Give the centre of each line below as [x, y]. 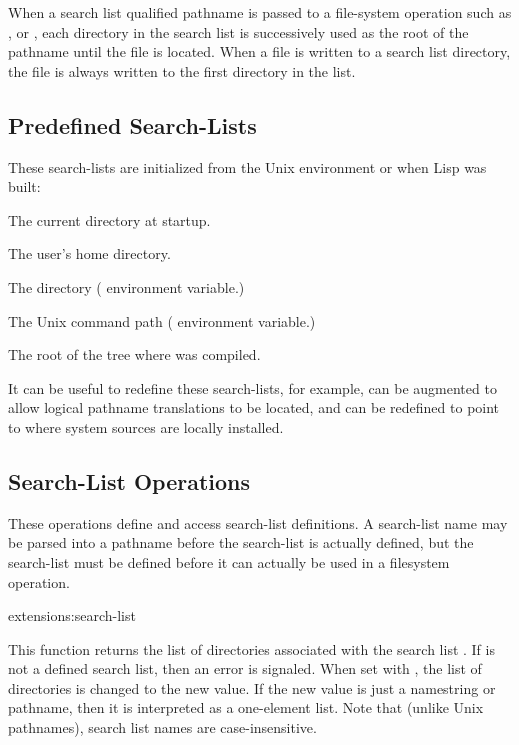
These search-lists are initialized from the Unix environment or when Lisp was [247, 166]
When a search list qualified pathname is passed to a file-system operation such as [260, 12]
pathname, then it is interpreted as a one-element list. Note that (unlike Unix [246, 707]
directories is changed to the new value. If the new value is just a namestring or [252, 687]
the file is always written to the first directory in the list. [182, 70]
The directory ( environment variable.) [126, 286]
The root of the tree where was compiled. [134, 354]
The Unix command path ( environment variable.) [162, 320]
